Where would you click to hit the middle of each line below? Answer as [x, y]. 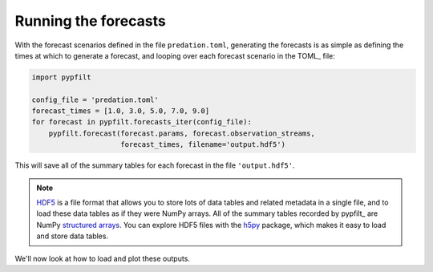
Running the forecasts [90, 21]
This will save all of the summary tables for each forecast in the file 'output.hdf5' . [155, 165]
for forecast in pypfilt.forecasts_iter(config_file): [142, 122]
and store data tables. [72, 236]
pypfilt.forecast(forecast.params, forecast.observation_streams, [182, 133]
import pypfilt [61, 77]
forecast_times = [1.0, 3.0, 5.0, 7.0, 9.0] [121, 111]
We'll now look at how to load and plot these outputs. [102, 258]
